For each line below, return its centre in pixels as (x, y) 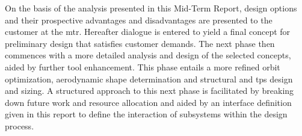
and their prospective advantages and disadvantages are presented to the (139, 20)
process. (20, 125)
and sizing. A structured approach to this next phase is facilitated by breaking (149, 91)
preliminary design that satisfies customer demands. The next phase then (140, 43)
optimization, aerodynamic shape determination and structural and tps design (149, 79)
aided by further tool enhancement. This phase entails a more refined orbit (143, 66)
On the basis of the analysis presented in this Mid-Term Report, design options (151, 8)
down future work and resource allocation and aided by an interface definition (148, 102)
